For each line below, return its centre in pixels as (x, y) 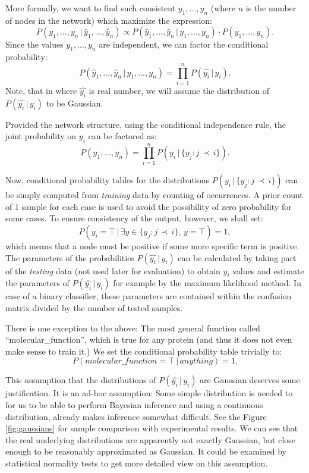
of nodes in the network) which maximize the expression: (109, 20)
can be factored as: (122, 136)
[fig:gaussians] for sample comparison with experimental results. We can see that (152, 428)
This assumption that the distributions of (81, 380)
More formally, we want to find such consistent (91, 8)
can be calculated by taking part (237, 257)
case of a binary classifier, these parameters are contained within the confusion (149, 296)
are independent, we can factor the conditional (184, 44)
